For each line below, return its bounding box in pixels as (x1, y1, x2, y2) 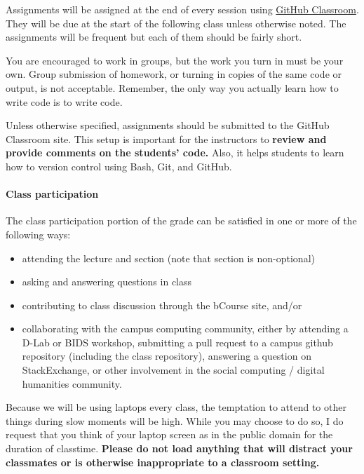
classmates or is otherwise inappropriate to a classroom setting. (6, 454, 320, 469)
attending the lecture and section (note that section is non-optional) (22, 250, 315, 265)
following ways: (6, 226, 71, 241)
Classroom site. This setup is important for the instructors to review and (6, 131, 327, 146)
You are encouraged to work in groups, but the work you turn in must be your (6, 53, 344, 67)
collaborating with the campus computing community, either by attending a (22, 321, 349, 336)
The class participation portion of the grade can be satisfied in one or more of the (6, 213, 357, 228)
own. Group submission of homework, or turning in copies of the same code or (6, 67, 342, 81)
